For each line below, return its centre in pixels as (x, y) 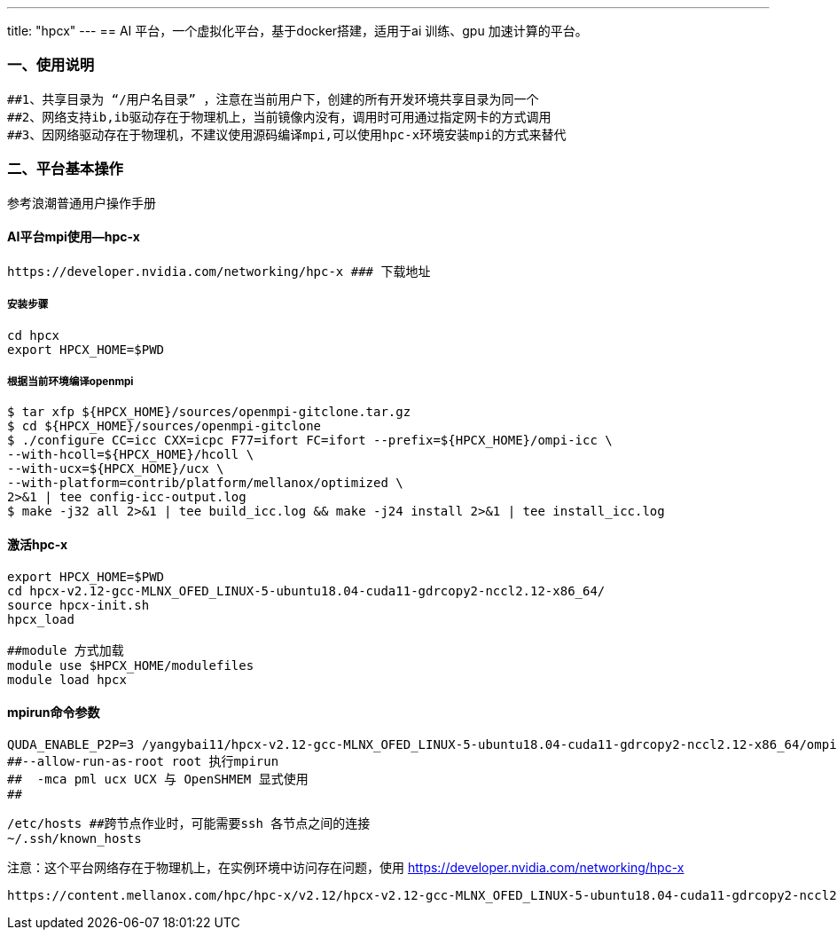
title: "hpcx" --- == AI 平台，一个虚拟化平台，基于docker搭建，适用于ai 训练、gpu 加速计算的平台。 (297, 31)
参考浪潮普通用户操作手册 (82, 202)
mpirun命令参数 (54, 713)
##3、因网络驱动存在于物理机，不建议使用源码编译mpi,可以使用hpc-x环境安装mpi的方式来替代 (287, 134)
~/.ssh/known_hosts (74, 838)
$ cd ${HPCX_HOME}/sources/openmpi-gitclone (164, 426)
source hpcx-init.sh (78, 605)
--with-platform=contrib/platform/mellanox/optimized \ (205, 483)
